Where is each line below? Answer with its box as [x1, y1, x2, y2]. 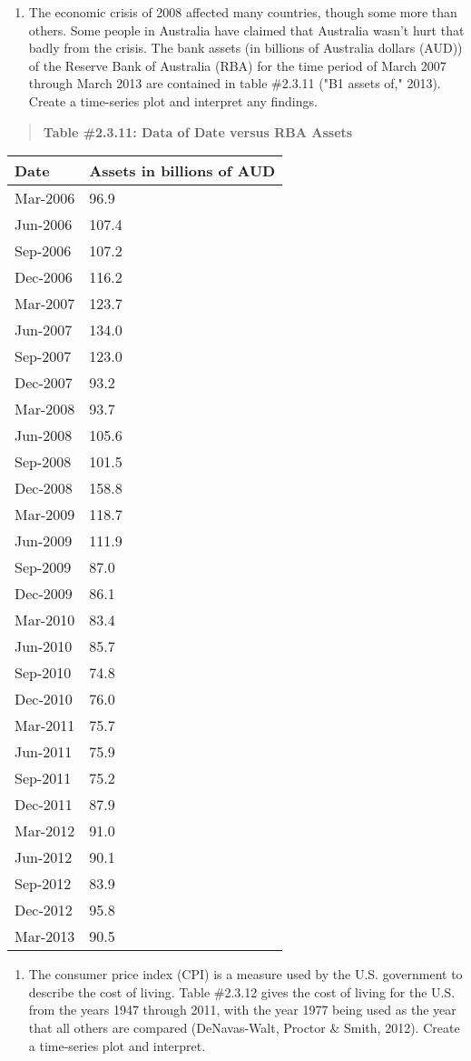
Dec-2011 [15, 794, 73, 816]
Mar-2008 [15, 398, 75, 420]
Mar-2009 [15, 504, 75, 525]
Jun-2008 [15, 425, 73, 446]
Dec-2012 [15, 899, 73, 921]
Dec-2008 [15, 477, 73, 499]
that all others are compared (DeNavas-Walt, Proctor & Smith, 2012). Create [28, 1017, 460, 1036]
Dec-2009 [15, 583, 73, 605]
